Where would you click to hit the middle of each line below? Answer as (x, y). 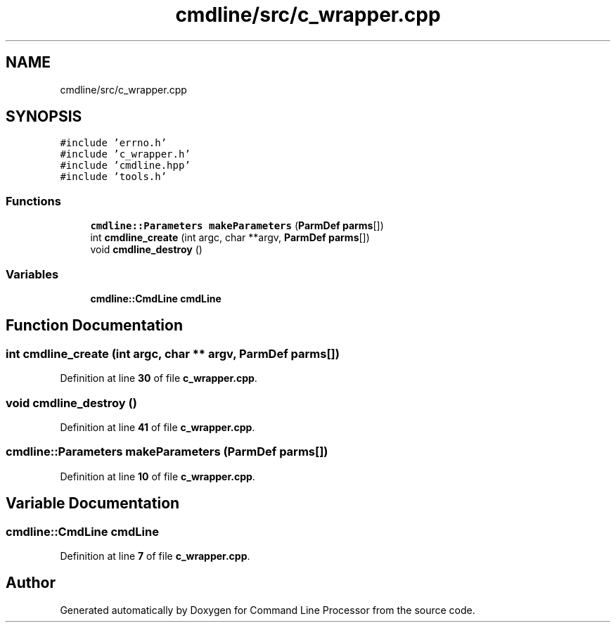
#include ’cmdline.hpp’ (125, 166)
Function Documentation (94, 326)
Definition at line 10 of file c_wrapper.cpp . (158, 476)
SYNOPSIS (44, 117)
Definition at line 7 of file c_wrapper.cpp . (155, 556)
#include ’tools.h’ (114, 177)
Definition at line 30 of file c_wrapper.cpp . (159, 378)
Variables (32, 274)
